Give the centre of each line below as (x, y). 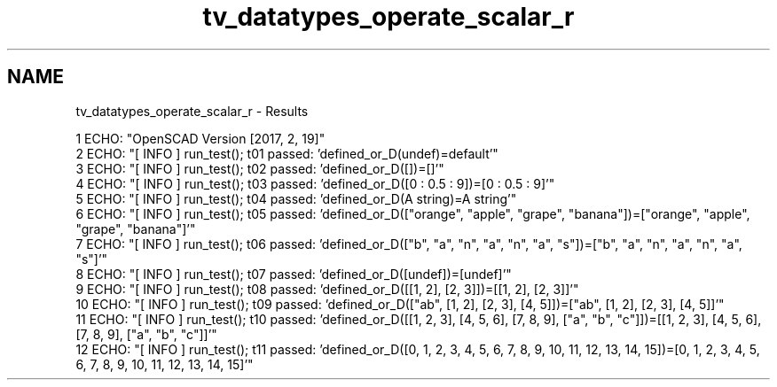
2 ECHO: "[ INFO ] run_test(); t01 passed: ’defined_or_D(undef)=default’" (287, 153)
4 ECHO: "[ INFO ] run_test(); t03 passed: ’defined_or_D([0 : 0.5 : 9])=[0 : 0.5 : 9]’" (315, 183)
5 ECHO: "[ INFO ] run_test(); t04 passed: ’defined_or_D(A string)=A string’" (296, 198)
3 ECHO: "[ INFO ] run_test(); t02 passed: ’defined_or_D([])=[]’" (260, 168)
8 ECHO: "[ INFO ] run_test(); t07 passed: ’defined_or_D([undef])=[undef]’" (294, 274)
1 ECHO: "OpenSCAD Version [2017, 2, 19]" (200, 138)
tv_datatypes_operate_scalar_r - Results (192, 111)
